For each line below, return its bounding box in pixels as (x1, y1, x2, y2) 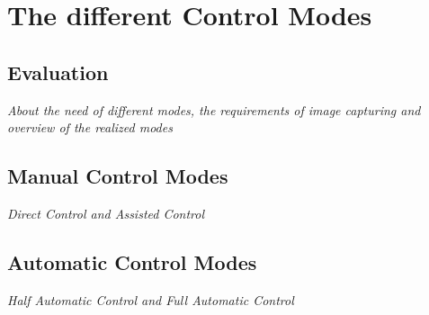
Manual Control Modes (7, 162, 228, 190)
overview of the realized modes (7, 118, 173, 137)
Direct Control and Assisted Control (7, 203, 205, 222)
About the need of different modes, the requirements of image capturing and (7, 100, 421, 119)
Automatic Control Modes (7, 247, 257, 275)
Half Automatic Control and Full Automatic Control (7, 290, 294, 309)
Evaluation (7, 58, 109, 85)
